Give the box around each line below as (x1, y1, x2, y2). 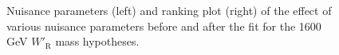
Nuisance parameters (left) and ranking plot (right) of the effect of (6, 2, 332, 18)
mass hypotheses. (55, 33, 140, 49)
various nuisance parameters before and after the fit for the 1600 (6, 17, 321, 34)
